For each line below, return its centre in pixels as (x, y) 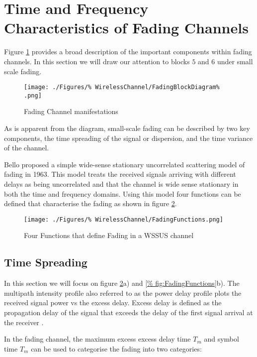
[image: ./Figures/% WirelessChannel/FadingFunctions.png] (124, 219)
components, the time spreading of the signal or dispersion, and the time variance (128, 138)
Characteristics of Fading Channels (126, 28)
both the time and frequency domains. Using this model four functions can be (123, 193)
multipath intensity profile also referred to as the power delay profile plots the (123, 293)
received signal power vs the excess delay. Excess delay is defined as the (113, 302)
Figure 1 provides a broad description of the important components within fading (128, 52)
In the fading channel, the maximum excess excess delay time (97, 339)
